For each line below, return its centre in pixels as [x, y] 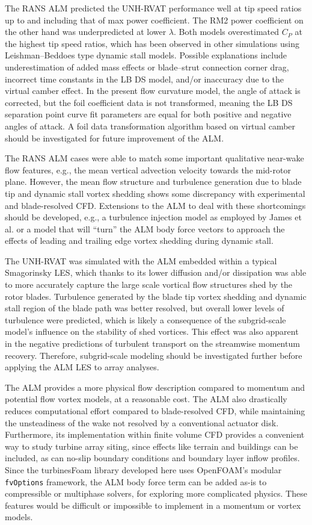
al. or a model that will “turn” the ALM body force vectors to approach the [145, 228]
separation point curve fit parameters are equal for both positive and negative [148, 114]
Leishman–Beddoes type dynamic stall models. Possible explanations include [146, 55]
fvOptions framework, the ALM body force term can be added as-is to [136, 481]
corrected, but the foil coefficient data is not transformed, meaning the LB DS [149, 102]
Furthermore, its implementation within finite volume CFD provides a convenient [155, 434]
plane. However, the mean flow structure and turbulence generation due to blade [153, 182]
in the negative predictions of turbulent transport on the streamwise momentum [152, 343]
